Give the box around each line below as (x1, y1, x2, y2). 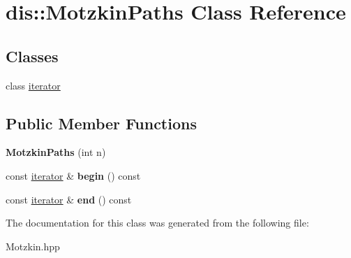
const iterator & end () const (6, 192, 132, 206)
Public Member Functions (6, 112, 197, 134)
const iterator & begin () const (6, 168, 141, 182)
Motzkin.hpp (6, 238, 60, 253)
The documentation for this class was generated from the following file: (6, 215, 309, 230)
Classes (6, 45, 59, 66)
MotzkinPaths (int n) (6, 145, 106, 159)
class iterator (6, 78, 61, 92)
